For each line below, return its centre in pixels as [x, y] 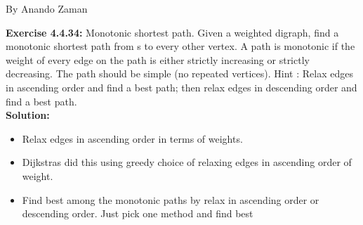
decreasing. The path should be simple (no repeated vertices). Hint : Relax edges [179, 73]
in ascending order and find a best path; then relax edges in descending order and [181, 87]
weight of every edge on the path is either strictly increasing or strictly [158, 59]
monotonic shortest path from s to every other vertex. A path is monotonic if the [180, 46]
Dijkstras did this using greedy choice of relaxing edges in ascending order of [187, 162]
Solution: [28, 115]
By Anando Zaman [47, 8]
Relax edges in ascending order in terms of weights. [132, 138]
